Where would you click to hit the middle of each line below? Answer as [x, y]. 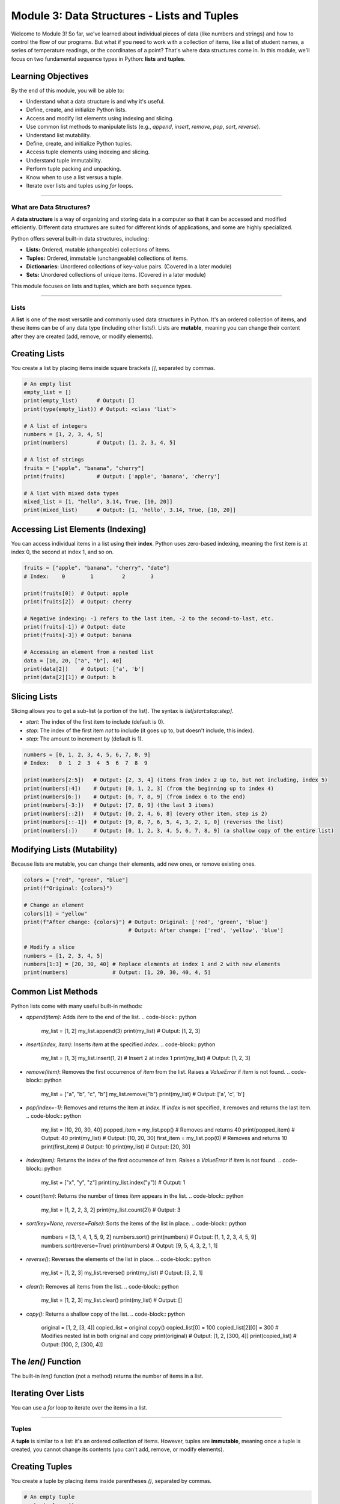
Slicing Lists [35, 696]
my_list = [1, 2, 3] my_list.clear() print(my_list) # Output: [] [112, 1300]
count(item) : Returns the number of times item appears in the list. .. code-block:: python [135, 1196]
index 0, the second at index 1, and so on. [62, 552]
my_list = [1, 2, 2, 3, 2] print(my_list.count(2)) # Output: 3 [111, 1210]
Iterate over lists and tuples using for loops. [80, 185]
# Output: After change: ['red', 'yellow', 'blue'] [206, 930]
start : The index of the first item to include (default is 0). [96, 722]
